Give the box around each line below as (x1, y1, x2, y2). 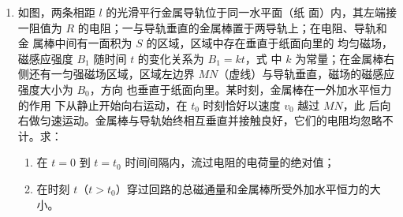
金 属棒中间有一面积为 (17, 35, 132, 51)
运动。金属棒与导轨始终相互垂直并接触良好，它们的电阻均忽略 (62, 112, 382, 129)
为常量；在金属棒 (295, 50, 384, 66)
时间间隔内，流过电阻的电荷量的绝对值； (125, 154, 335, 170)
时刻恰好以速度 (203, 96, 281, 113)
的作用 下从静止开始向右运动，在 (17, 96, 188, 113)
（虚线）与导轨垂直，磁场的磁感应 (218, 65, 395, 82)
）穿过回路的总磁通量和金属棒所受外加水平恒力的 (115, 180, 370, 196)
